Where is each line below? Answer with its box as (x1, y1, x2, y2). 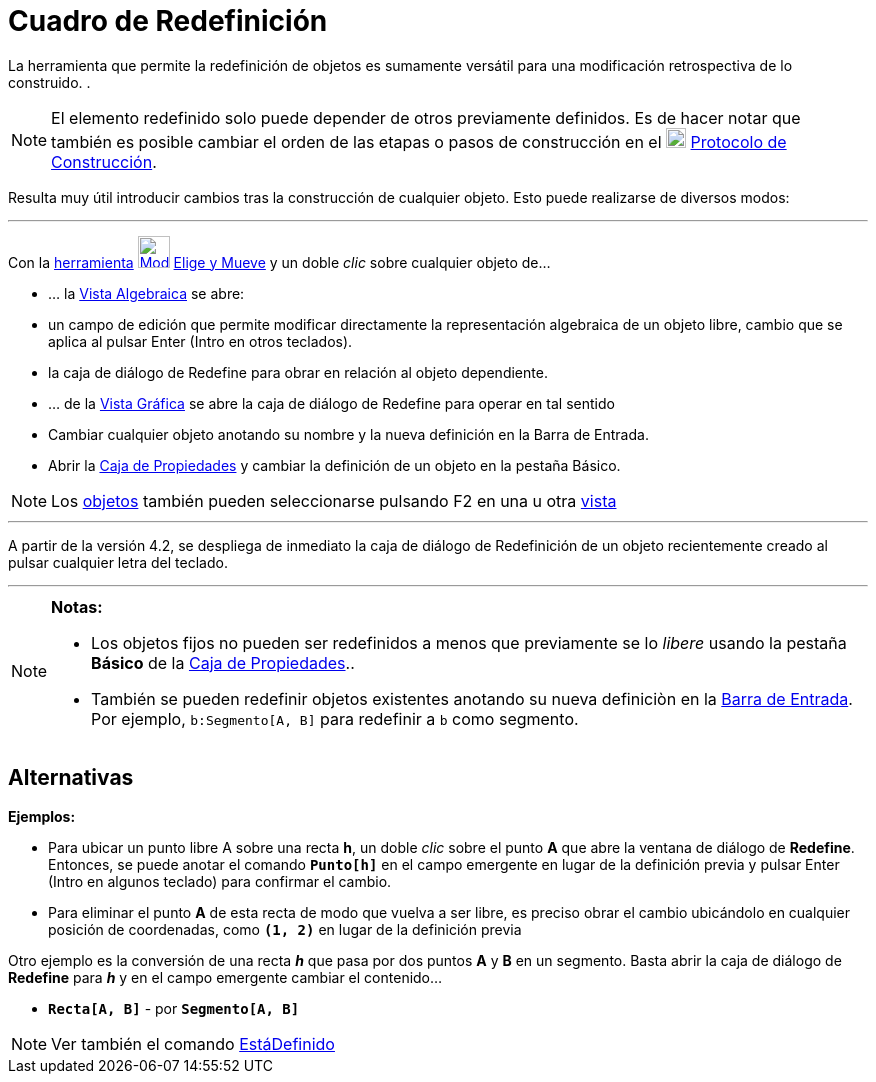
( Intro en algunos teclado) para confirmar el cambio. (48, 872, 392, 890)
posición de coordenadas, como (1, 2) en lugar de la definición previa (48, 920, 522, 938)
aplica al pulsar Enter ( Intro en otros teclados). (48, 332, 353, 350)
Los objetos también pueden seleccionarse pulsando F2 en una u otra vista (51, 490, 617, 511)
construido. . (8, 73, 91, 91)
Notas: (51, 596, 103, 617)
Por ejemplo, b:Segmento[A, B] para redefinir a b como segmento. (91, 708, 579, 729)
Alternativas (8, 765, 134, 791)
